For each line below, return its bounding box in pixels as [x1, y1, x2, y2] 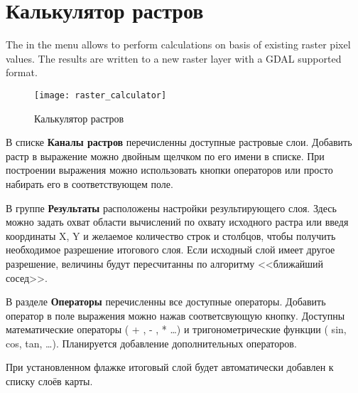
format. [6, 65, 38, 80]
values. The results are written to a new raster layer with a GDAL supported [6, 51, 342, 65]
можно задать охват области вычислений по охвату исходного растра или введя [6, 214, 349, 229]
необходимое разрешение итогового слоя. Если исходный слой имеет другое [6, 242, 335, 257]
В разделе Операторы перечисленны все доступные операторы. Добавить [6, 294, 326, 309]
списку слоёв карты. [6, 374, 93, 389]
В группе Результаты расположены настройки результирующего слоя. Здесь [6, 200, 337, 215]
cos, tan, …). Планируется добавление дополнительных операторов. [6, 335, 297, 350]
